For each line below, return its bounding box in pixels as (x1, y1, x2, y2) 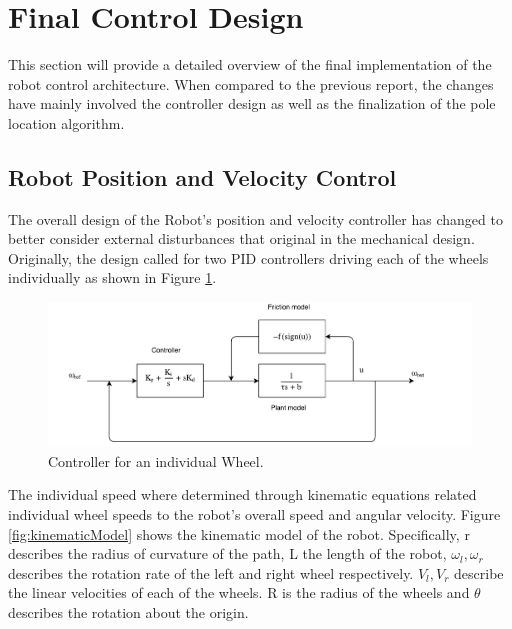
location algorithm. (8, 112, 125, 133)
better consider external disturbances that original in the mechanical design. (8, 228, 475, 249)
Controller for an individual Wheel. (48, 450, 264, 471)
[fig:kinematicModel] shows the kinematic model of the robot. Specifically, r (8, 523, 470, 544)
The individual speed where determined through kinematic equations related (8, 484, 477, 505)
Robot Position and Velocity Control (8, 161, 397, 192)
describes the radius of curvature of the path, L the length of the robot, (8, 543, 447, 564)
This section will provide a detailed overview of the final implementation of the (8, 54, 492, 75)
